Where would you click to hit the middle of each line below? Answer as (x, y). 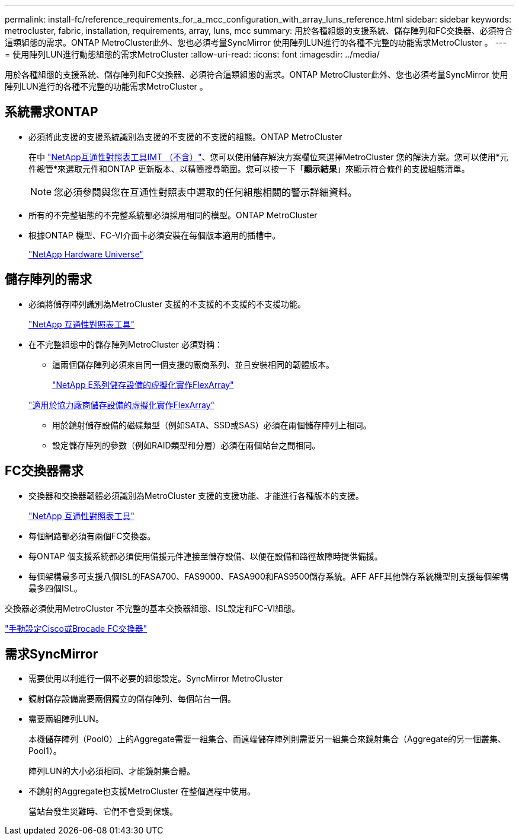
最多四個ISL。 (55, 588)
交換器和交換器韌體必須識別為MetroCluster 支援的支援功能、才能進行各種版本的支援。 (196, 495)
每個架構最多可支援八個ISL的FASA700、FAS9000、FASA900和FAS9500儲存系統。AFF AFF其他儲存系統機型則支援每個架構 (269, 576)
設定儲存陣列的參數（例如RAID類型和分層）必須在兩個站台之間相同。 (186, 445)
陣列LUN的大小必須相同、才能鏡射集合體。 (112, 771)
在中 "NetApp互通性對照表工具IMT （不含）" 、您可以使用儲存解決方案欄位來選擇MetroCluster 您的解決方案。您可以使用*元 (268, 157)
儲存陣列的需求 (48, 279)
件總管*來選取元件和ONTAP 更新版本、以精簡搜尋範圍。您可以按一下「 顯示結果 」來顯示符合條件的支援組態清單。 (249, 168)
